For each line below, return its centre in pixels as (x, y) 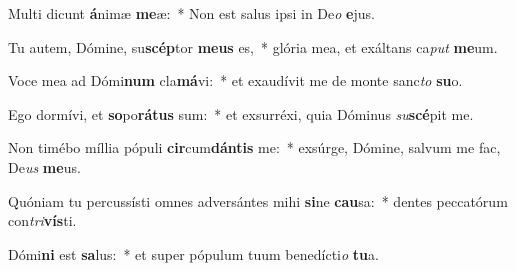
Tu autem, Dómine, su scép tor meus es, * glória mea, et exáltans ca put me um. (253, 46)
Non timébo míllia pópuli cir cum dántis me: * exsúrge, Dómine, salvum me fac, (254, 147)
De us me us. (44, 166)
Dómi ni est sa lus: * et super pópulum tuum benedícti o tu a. (193, 253)
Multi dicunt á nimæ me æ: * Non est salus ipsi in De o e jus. (191, 13)
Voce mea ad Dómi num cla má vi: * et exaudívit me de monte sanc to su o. (235, 80)
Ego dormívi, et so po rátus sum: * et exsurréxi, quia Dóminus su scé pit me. (241, 113)
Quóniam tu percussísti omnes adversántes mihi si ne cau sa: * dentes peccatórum (258, 200)
